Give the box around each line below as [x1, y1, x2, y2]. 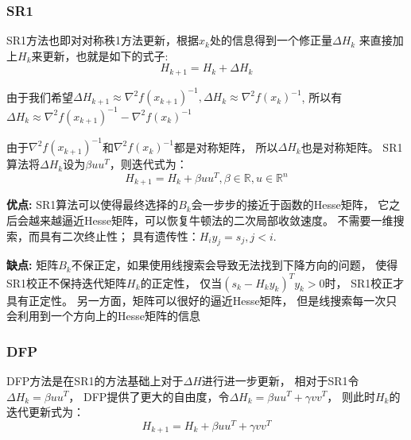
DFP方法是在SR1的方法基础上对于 [6, 372, 184, 388]
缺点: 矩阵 [6, 257, 59, 273]
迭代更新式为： [6, 403, 84, 420]
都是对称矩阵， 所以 [173, 138, 278, 155]
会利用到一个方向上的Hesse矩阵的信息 [6, 307, 200, 324]
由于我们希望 [6, 88, 73, 105]
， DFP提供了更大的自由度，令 [68, 388, 230, 404]
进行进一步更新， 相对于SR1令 [201, 372, 359, 388]
